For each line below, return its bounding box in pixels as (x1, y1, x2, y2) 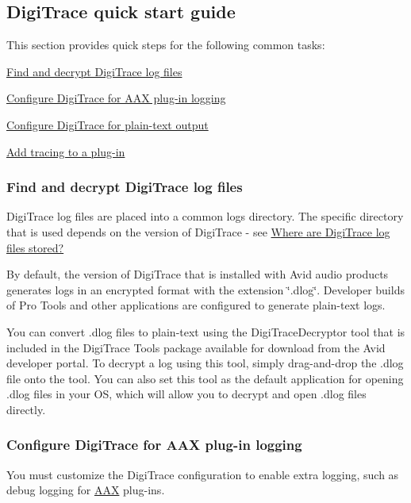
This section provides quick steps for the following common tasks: (6, 36, 325, 53)
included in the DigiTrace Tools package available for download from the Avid (6, 339, 386, 355)
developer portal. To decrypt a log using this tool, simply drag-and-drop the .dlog (6, 355, 404, 371)
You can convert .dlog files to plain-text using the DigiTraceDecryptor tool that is (6, 323, 405, 340)
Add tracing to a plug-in (6, 143, 125, 159)
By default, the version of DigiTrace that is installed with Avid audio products (6, 266, 389, 282)
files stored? (6, 239, 64, 255)
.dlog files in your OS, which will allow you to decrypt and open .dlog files (6, 386, 367, 402)
